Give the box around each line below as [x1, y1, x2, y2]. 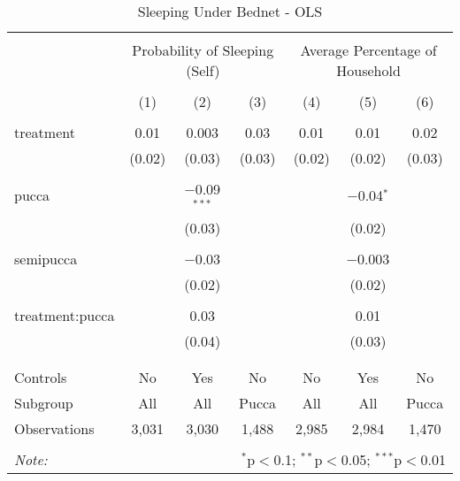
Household [336, 60, 401, 80]
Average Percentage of [300, 40, 437, 60]
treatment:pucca [14, 304, 115, 325]
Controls [14, 366, 67, 387]
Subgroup [14, 392, 73, 413]
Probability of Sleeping [132, 40, 274, 60]
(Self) [186, 60, 220, 80]
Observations [14, 417, 95, 439]
